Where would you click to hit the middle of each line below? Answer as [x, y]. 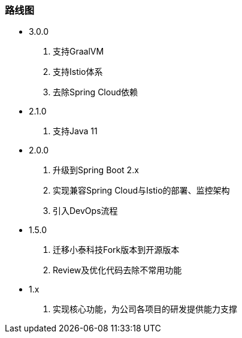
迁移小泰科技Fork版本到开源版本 [116, 250]
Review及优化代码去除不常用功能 [117, 270]
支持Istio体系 [78, 72]
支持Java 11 [75, 131]
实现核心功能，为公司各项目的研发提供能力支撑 [145, 309]
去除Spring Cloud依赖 [96, 92]
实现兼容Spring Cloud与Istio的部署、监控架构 [141, 191]
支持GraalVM [78, 52]
